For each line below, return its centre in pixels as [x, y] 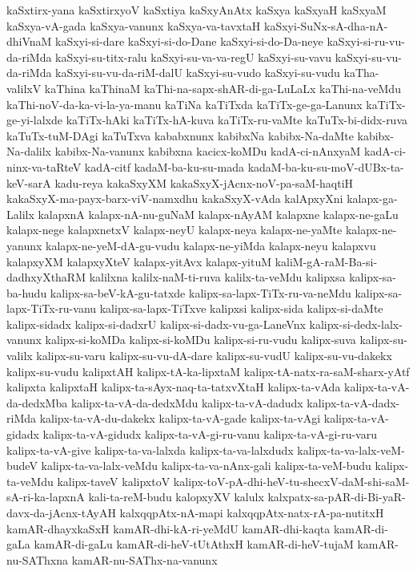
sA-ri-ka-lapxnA [46, 497]
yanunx [24, 245]
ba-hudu [27, 292]
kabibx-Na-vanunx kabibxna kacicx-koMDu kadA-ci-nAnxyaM [208, 151]
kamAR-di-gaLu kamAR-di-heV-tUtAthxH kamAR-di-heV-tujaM [194, 544]
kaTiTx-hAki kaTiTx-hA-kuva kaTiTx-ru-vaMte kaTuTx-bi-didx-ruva [237, 120]
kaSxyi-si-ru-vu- [366, 41]
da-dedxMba [37, 402]
